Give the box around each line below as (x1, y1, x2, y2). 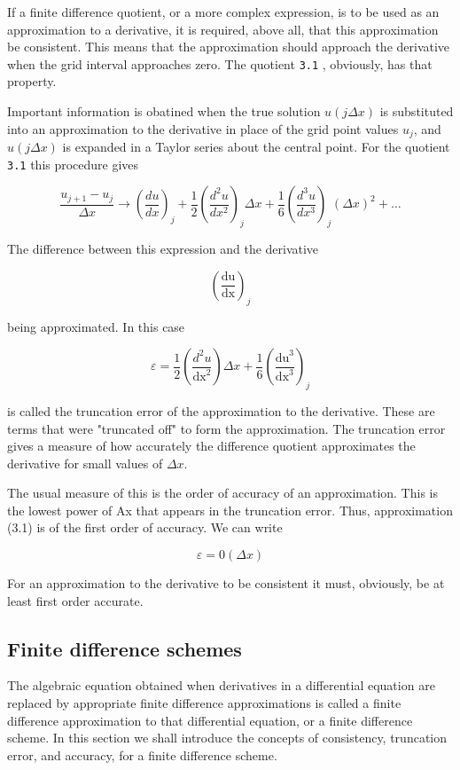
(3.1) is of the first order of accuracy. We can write (7, 518, 283, 537)
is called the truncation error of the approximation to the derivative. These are (7, 401, 435, 420)
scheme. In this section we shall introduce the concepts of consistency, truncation (7, 728, 448, 747)
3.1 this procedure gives (7, 154, 139, 173)
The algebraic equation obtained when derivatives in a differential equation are (7, 676, 435, 695)
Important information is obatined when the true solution (7, 102, 321, 121)
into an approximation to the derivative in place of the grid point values (7, 119, 399, 137)
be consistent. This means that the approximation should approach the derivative (7, 37, 450, 56)
